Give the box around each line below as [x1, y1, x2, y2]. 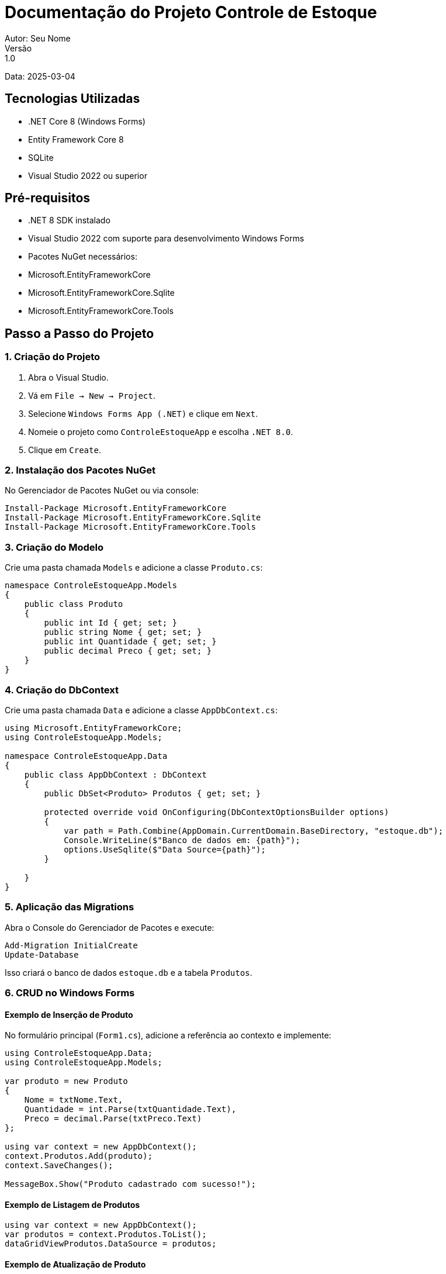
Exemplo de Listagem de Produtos [5, 1199, 140, 1210]
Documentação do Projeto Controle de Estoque [5, 2, 377, 22]
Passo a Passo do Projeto [5, 326, 154, 341]
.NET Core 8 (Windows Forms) [28, 116, 146, 126]
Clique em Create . [28, 444, 101, 455]
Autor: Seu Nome [5, 33, 71, 43]
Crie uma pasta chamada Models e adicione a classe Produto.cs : [5, 562, 263, 573]
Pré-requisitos [5, 191, 91, 206]
